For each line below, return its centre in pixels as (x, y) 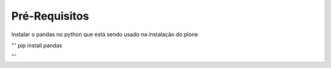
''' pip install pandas (37, 45)
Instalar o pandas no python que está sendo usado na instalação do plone (105, 34)
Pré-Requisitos (50, 16)
